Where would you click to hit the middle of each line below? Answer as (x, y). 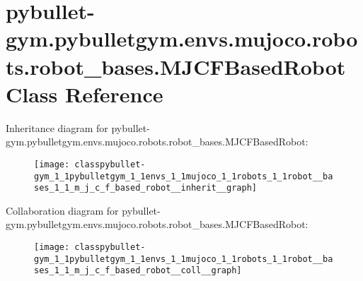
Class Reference (85, 94)
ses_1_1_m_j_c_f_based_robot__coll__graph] (138, 271)
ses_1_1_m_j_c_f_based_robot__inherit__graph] (145, 188)
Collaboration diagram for (62, 210)
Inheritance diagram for (57, 127)
